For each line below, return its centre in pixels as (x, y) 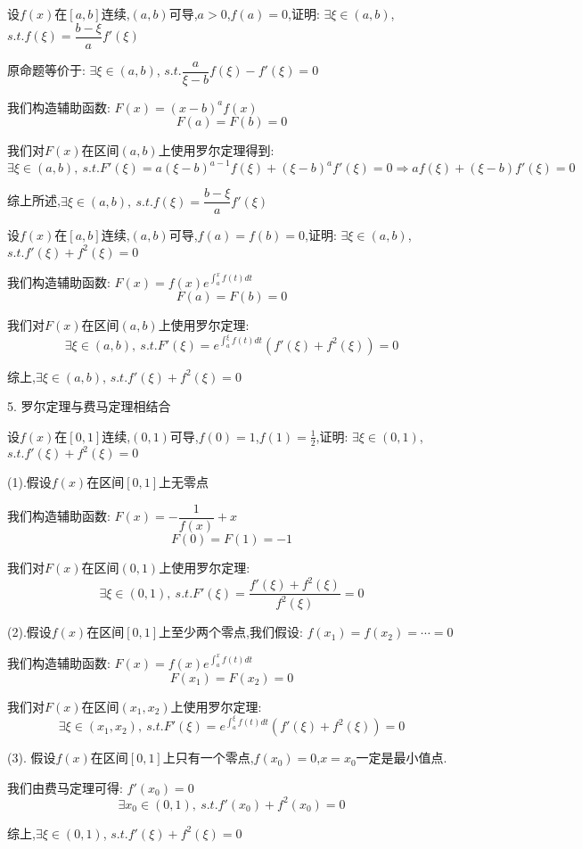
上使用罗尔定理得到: (216, 150)
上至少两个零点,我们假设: (231, 632)
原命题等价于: (46, 70)
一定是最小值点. (402, 758)
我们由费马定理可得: (65, 787)
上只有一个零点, (208, 758)
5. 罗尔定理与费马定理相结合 (89, 406)
